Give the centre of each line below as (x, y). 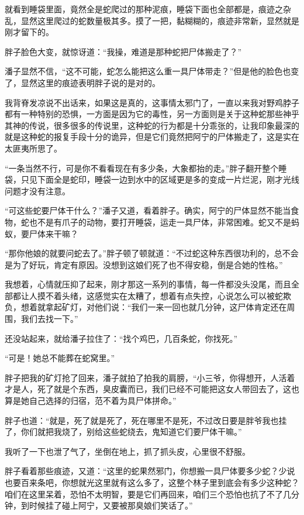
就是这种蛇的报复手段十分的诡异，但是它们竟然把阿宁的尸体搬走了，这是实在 (152, 137)
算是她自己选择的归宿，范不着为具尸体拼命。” (91, 401)
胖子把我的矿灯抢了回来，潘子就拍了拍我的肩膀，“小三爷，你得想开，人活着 (150, 377)
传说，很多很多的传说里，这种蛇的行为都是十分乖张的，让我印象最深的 (164, 125)
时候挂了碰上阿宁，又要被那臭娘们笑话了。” (111, 505)
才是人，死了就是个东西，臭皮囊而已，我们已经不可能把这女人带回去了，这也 (152, 389)
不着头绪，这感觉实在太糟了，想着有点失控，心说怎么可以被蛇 (164, 295)
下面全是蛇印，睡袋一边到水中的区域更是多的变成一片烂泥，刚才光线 (168, 179)
